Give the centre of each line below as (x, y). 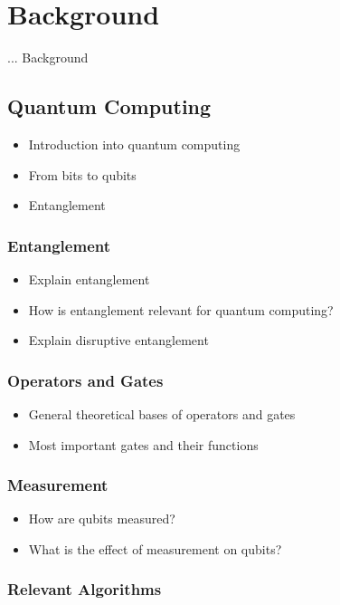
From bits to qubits (82, 174)
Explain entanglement (89, 278)
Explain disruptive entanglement (118, 340)
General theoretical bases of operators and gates (162, 413)
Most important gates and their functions (143, 444)
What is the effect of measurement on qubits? (155, 548)
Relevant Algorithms (85, 589)
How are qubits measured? (102, 519)
